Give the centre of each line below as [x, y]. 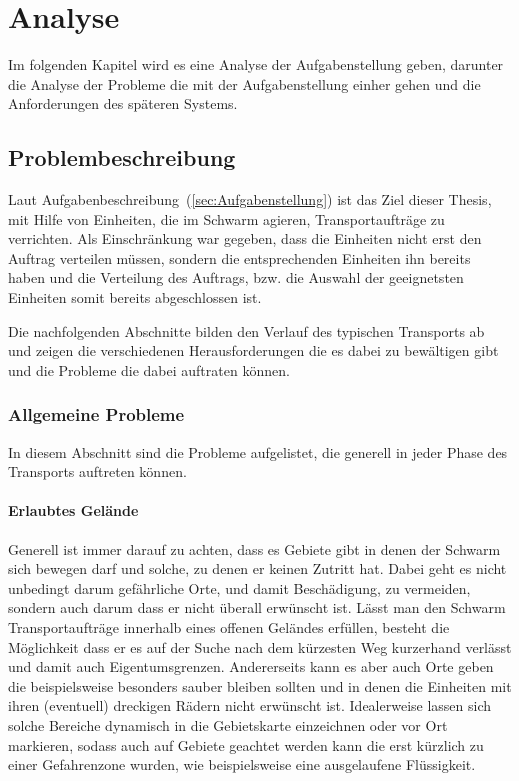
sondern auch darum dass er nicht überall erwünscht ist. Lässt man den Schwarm [257, 607]
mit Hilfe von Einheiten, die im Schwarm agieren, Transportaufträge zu [226, 218]
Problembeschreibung [122, 157]
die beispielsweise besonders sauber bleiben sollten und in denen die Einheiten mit [260, 685]
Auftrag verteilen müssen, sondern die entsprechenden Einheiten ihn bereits [239, 257]
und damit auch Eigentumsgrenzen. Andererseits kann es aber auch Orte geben [251, 666]
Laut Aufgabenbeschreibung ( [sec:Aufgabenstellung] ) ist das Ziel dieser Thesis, [250, 199]
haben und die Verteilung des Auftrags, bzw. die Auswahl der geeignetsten [236, 277]
